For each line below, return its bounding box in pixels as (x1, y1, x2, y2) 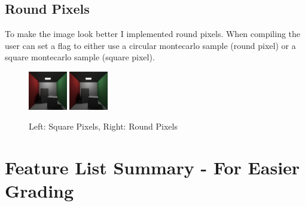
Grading (5, 179, 74, 203)
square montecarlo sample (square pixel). (5, 51, 155, 63)
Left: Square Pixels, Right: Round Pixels (29, 120, 178, 133)
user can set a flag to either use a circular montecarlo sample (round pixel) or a (5, 39, 296, 51)
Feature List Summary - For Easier (5, 155, 300, 179)
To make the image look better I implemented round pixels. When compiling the (5, 27, 301, 40)
